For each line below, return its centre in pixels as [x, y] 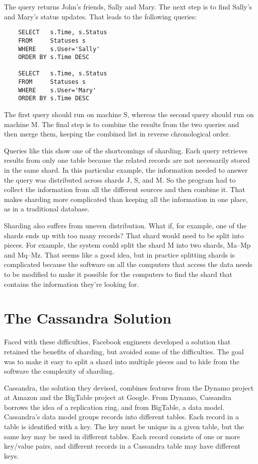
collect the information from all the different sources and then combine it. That [125, 189]
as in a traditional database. [47, 209]
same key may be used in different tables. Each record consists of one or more [122, 436]
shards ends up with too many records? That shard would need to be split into [124, 235]
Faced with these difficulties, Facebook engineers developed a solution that [117, 342]
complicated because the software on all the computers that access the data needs [128, 264]
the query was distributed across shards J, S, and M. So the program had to [120, 179]
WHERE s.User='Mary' [57, 90]
